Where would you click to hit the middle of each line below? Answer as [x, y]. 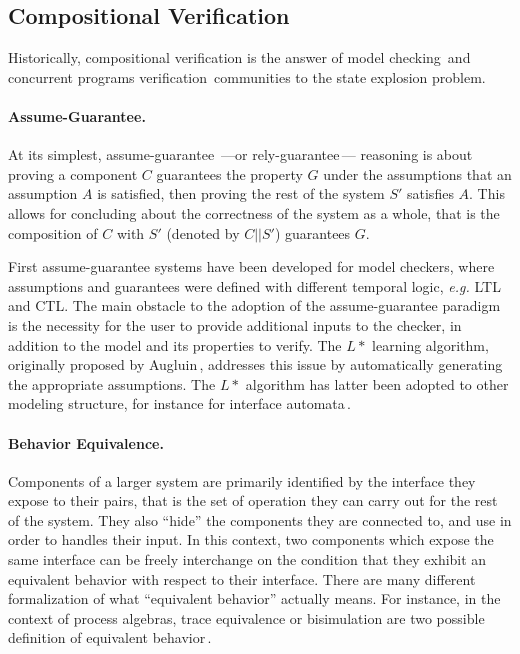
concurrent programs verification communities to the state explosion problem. [247, 76]
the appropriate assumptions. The [112, 383]
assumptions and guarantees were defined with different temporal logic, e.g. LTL [254, 285]
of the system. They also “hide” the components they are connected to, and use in [260, 519]
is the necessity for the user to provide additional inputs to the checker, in [235, 324]
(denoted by [203, 232]
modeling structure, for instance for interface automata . [179, 403]
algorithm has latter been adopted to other [377, 383]
